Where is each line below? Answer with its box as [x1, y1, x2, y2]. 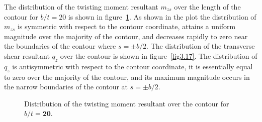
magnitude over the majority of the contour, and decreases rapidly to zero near [4, 31, 248, 41]
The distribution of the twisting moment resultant [4, 2, 158, 12]
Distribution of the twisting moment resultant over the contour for [24, 98, 229, 108]
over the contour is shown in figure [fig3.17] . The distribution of [60, 50, 257, 61]
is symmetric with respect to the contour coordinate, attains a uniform [17, 21, 236, 32]
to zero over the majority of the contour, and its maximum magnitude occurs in [4, 71, 250, 82]
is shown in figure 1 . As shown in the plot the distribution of [68, 11, 256, 22]
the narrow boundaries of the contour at [4, 81, 128, 92]
